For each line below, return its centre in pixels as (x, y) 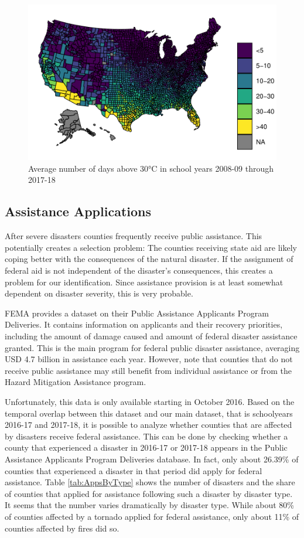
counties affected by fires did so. (62, 528)
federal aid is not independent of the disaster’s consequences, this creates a (139, 270)
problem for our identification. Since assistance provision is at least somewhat (144, 282)
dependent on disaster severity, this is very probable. (99, 293)
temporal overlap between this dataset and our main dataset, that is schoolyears (149, 413)
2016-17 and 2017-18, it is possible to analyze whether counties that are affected (148, 425)
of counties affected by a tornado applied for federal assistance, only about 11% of (152, 516)
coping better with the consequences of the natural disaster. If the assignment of (149, 259)
